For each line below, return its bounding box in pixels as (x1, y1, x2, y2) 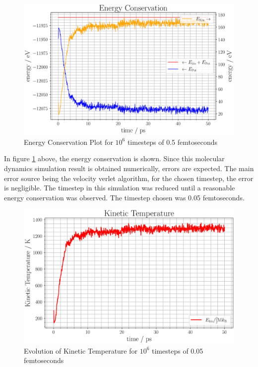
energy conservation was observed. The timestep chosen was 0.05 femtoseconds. (4, 192, 245, 202)
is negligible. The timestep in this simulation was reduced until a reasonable (4, 183, 235, 193)
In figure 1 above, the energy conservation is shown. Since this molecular (4, 153, 225, 164)
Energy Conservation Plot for (24, 136, 113, 147)
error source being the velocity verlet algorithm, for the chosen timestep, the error (4, 173, 254, 183)
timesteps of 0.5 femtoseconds (127, 136, 218, 147)
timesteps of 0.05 (152, 345, 203, 356)
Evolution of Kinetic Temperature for (24, 345, 138, 356)
